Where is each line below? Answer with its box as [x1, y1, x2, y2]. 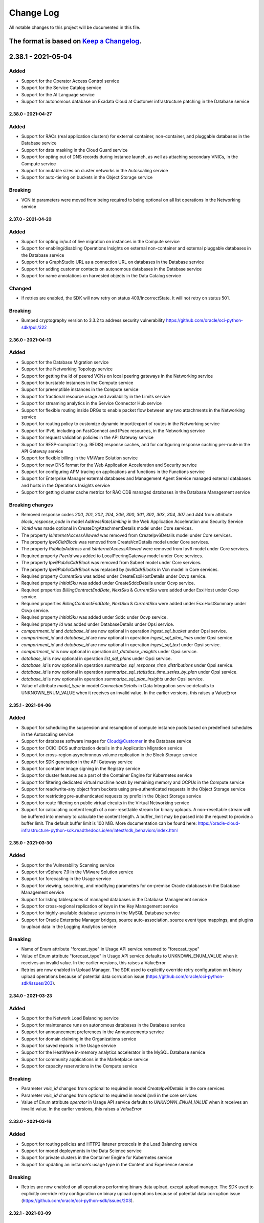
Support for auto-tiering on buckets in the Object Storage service [21, 174, 153, 181]
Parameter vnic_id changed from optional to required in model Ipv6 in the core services [21, 1092, 198, 1098]
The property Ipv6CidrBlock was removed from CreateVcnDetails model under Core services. [21, 539, 210, 545]
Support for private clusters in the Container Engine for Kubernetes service [21, 1155, 173, 1160]
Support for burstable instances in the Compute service [21, 380, 133, 385]
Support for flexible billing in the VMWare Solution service [21, 455, 138, 461]
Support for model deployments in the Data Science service [21, 1148, 142, 1154]
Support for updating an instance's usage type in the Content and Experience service [21, 1161, 194, 1167]
